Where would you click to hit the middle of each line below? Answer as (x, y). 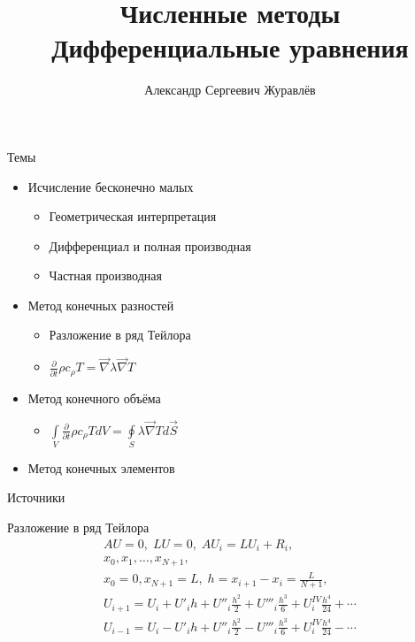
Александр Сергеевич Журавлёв (230, 90)
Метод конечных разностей (101, 305)
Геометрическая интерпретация (133, 216)
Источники (36, 497)
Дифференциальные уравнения (230, 47)
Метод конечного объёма (94, 397)
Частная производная (105, 275)
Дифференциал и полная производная (150, 245)
